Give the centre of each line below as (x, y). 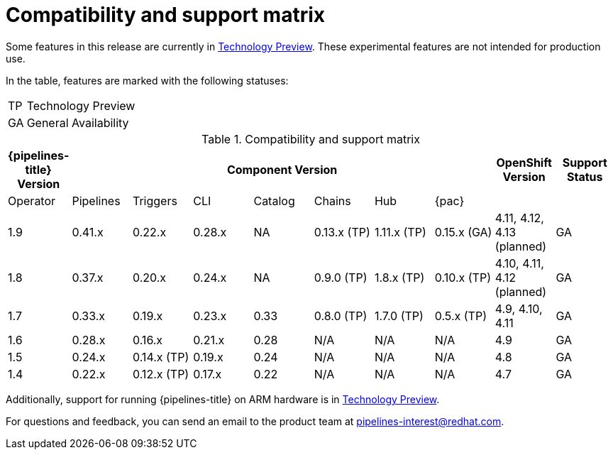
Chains (332, 201)
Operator (32, 201)
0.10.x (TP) (463, 277)
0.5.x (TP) (460, 316)
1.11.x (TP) (400, 232)
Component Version (282, 169)
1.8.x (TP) (399, 277)
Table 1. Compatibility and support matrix (311, 139)
